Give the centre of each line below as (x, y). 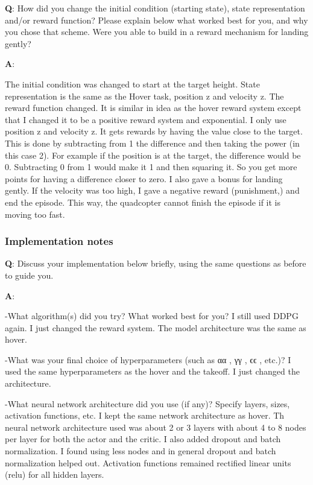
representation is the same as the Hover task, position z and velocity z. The (144, 96)
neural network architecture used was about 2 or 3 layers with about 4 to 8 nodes (156, 427)
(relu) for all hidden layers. (55, 474)
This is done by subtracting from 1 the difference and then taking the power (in (152, 143)
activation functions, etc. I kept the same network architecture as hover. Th (145, 415)
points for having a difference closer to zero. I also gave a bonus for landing (144, 178)
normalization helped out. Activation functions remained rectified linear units (148, 462)
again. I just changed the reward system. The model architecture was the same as (156, 327)
